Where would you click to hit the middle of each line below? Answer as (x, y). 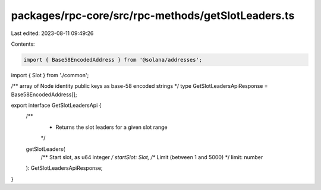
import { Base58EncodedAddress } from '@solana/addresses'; (113, 60)
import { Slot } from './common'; (50, 75)
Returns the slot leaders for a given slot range (111, 127)
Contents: (23, 44)
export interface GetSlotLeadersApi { (56, 105)
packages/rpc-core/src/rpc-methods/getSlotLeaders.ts (153, 15)
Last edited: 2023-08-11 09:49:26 (52, 33)
